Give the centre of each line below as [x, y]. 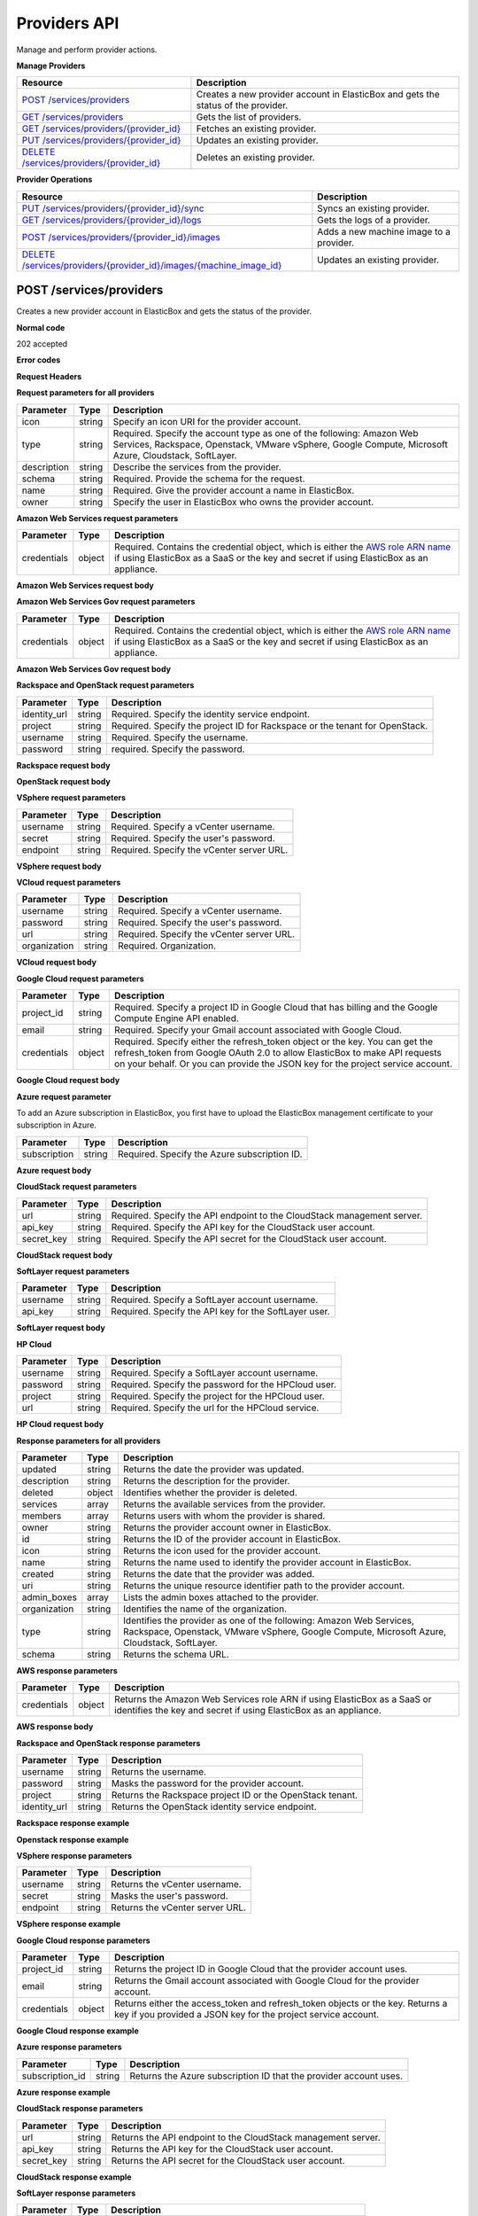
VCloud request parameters [69, 883]
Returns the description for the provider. [206, 1480]
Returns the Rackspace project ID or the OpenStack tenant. [235, 1795]
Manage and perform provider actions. [87, 50]
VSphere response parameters [74, 1855]
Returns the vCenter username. [177, 1884]
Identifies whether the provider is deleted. [210, 1492]
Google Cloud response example [77, 2031]
